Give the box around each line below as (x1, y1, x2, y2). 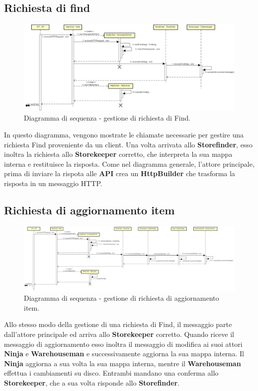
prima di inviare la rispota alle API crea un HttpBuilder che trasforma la (4, 168, 235, 179)
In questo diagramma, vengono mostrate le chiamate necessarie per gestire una (4, 129, 244, 139)
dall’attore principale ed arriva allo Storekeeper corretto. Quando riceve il (4, 328, 234, 339)
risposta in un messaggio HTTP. (4, 178, 102, 188)
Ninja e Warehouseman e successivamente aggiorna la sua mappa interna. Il (4, 348, 244, 359)
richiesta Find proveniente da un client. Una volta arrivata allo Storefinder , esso (4, 139, 253, 149)
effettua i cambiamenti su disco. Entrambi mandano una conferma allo (4, 368, 219, 378)
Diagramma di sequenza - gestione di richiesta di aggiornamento (24, 293, 219, 303)
